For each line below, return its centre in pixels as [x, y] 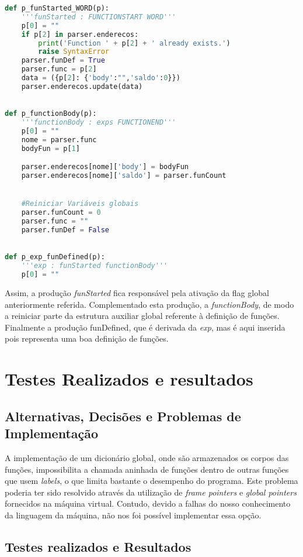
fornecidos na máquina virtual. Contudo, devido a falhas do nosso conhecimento [148, 503]
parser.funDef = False [65, 230]
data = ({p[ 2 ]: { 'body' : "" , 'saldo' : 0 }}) [101, 78]
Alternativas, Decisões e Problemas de [123, 416]
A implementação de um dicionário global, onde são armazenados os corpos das [147, 457]
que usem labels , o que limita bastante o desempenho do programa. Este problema [151, 481]
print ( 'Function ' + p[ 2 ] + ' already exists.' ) [134, 43]
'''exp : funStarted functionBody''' [95, 266]
